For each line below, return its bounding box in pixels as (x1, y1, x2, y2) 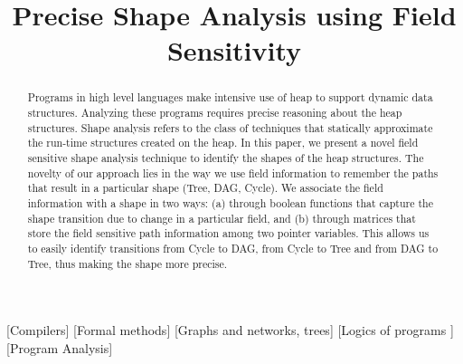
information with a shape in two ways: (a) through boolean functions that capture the (27, 195, 434, 210)
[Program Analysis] (6, 338, 113, 357)
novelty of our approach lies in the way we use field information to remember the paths (27, 165, 439, 180)
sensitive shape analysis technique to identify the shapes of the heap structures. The (27, 149, 424, 165)
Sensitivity (166, 32, 302, 69)
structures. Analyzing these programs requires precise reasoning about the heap (27, 105, 402, 120)
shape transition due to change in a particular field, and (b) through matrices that (27, 210, 416, 225)
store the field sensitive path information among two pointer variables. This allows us (27, 225, 430, 241)
